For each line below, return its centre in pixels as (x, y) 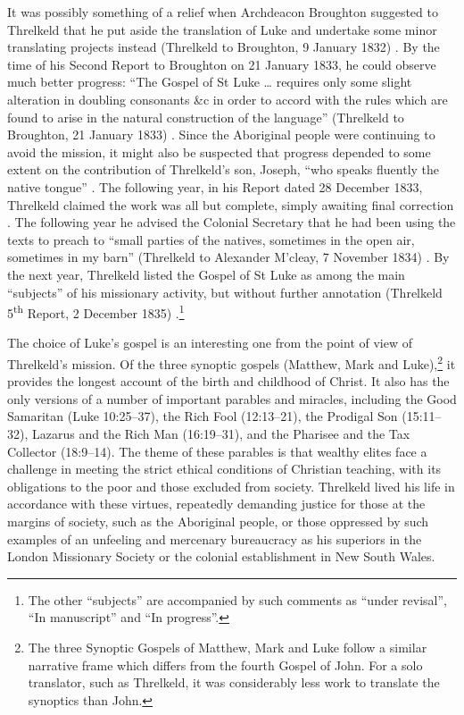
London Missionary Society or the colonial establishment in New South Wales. (221, 556)
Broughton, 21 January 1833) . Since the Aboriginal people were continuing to (221, 135)
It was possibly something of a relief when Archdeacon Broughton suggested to (223, 12)
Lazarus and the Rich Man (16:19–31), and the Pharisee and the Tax (221, 433)
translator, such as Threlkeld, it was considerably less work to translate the (234, 682)
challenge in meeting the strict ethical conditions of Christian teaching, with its (224, 469)
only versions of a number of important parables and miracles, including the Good (232, 398)
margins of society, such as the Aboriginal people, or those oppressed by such (218, 521)
